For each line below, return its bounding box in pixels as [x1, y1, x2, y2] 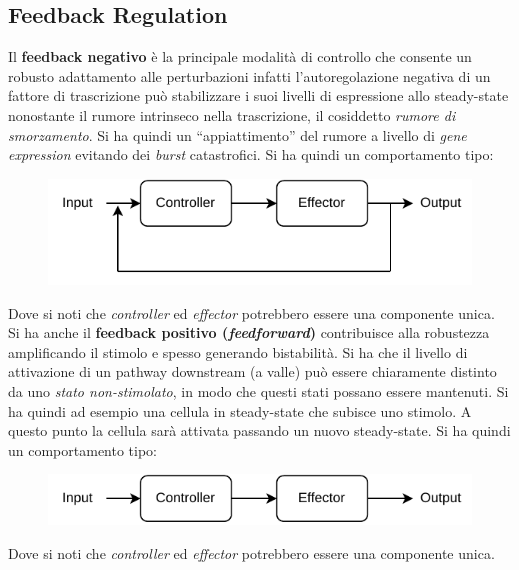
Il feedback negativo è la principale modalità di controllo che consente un [8, 46, 472, 67]
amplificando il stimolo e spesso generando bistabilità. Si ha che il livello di [8, 341, 468, 362]
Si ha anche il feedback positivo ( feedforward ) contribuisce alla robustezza [8, 322, 490, 343]
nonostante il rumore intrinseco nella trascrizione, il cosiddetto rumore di [8, 104, 456, 125]
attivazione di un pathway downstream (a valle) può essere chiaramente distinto [8, 361, 497, 382]
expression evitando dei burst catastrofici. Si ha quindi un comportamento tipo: [8, 144, 494, 165]
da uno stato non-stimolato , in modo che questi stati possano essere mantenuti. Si [8, 380, 509, 401]
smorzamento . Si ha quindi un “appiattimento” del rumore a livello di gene [8, 124, 467, 145]
